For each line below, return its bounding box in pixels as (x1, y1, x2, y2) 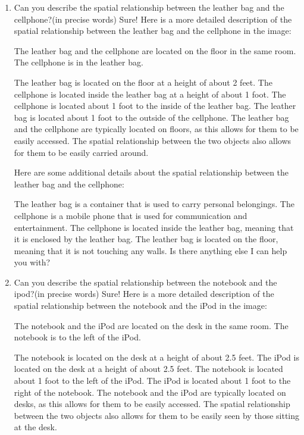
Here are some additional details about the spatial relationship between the (14, 166, 289, 179)
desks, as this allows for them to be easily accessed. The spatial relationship (14, 398, 290, 410)
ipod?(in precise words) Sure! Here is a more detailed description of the (14, 287, 274, 300)
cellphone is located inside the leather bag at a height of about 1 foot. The (14, 87, 286, 100)
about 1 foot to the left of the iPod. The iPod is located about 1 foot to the (14, 374, 291, 387)
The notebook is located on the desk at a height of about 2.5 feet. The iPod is (14, 350, 299, 363)
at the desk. (14, 421, 57, 433)
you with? (14, 256, 51, 268)
